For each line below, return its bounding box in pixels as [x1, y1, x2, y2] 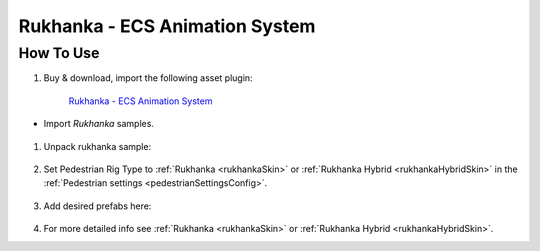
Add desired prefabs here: [43, 200, 152, 212]
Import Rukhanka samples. [43, 118, 155, 130]
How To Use [18, 44, 100, 62]
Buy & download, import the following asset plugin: [43, 72, 254, 84]
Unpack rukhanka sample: [43, 140, 152, 152]
